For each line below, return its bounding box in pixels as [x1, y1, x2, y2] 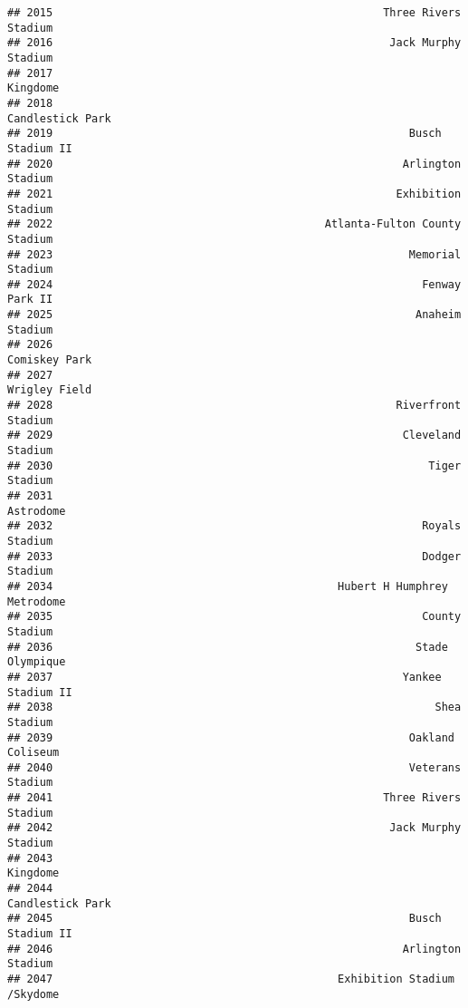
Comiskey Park [7, 354, 92, 367]
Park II [7, 293, 53, 306]
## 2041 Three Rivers [7, 791, 462, 805]
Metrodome [7, 595, 66, 608]
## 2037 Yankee [7, 670, 442, 683]
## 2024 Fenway [7, 277, 462, 291]
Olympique [7, 655, 66, 669]
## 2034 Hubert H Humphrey [7, 579, 448, 593]
